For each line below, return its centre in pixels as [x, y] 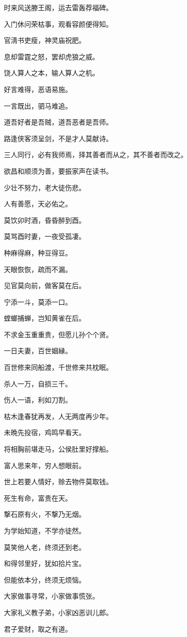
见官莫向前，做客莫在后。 [45, 285]
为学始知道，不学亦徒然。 [45, 530]
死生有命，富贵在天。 [38, 498]
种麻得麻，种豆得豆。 [38, 252]
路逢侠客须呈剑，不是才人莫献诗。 [58, 138]
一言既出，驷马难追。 [38, 105]
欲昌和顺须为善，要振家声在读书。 [58, 171]
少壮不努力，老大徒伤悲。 [45, 187]
